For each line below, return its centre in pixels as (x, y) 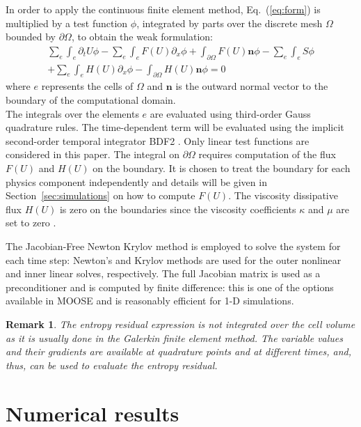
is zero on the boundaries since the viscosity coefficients (178, 209)
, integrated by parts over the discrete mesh (230, 23)
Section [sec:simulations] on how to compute (101, 195)
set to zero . (31, 223)
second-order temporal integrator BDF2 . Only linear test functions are (158, 140)
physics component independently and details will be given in (136, 181)
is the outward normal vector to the (252, 86)
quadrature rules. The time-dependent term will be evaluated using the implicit (175, 127)
